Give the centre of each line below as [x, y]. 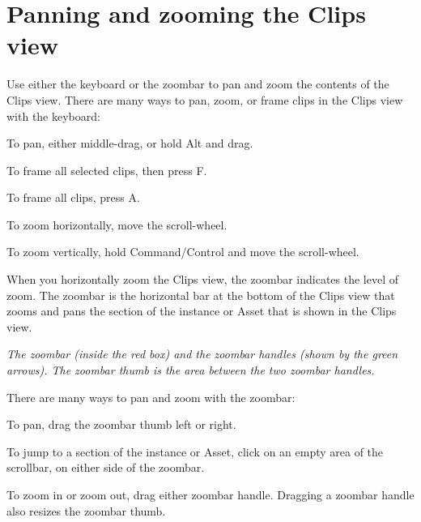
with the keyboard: [53, 116]
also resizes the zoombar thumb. [86, 510]
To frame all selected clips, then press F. [107, 170]
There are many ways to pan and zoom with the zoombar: [151, 397]
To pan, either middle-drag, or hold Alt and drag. [130, 143]
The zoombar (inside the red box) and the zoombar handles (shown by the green [202, 354]
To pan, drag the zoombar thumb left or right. [121, 424]
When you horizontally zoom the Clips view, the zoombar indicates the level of [202, 279]
